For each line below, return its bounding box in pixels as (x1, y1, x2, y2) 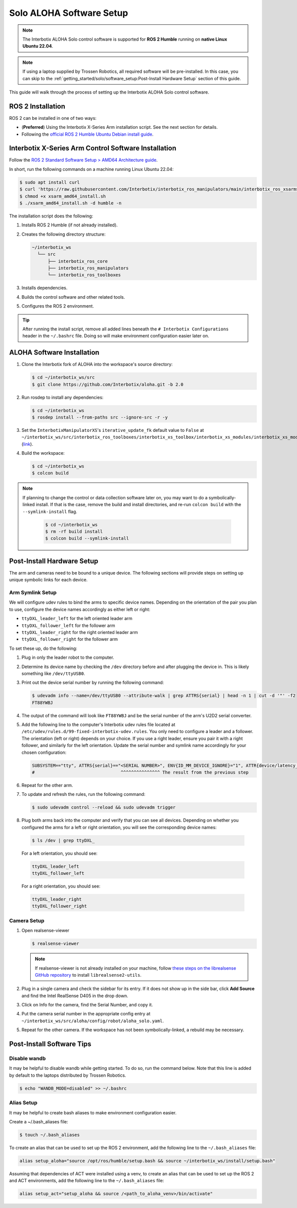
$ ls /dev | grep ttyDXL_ (32, 838, 95, 843)
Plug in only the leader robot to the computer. (21, 654, 114, 661)
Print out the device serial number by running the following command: (21, 680, 164, 685)
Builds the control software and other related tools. (21, 294, 125, 300)
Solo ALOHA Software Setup (9, 7, 128, 18)
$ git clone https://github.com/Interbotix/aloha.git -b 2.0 (32, 381, 184, 387)
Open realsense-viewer (21, 928, 69, 934)
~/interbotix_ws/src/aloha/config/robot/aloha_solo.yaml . (21, 1018, 164, 1024)
